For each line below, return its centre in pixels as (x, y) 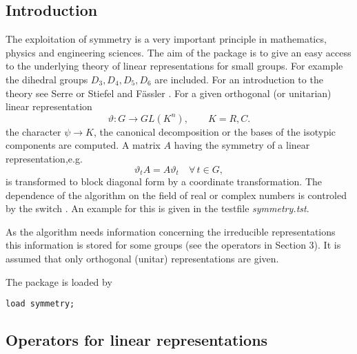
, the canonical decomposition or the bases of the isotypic (215, 131)
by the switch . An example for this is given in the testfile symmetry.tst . (157, 208)
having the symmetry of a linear (242, 145)
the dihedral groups (47, 79)
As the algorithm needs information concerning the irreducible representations (171, 231)
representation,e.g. (44, 158)
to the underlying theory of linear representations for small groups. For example (174, 66)
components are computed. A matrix (83, 145)
